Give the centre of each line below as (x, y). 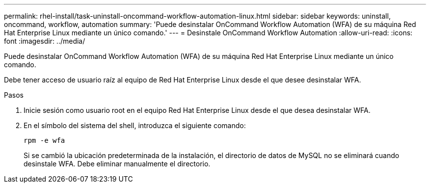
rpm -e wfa (44, 140)
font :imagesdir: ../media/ (45, 41)
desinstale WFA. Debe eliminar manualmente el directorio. (117, 164)
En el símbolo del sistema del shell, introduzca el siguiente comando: (135, 125)
